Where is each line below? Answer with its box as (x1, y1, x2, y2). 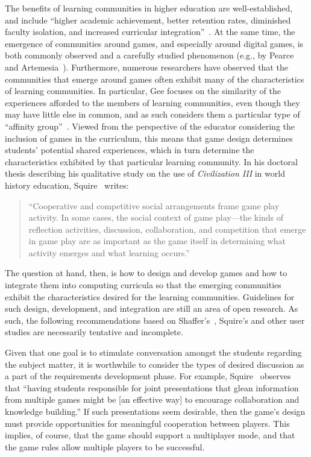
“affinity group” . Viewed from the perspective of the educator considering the (5, 119, 295, 132)
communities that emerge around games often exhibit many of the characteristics (5, 72, 304, 85)
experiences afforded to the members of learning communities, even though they (5, 96, 300, 109)
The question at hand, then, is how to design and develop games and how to (5, 266, 287, 279)
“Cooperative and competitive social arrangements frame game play (28, 199, 280, 212)
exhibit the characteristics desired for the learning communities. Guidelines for (5, 290, 295, 303)
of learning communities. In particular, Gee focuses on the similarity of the (5, 84, 281, 97)
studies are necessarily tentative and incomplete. (5, 326, 183, 338)
